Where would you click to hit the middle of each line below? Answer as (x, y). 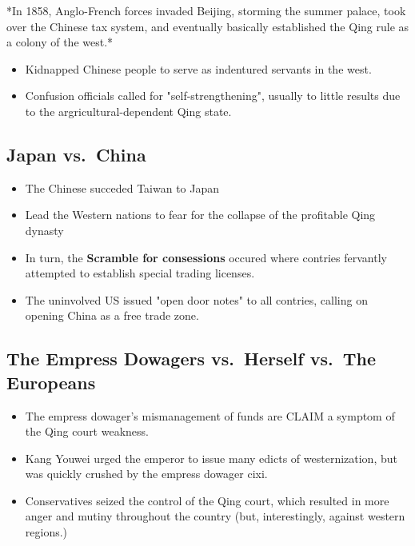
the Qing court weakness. (87, 431)
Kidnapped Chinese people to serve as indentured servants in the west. (198, 68)
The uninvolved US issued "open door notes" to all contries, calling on (196, 299)
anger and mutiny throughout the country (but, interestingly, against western (215, 516)
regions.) (46, 532)
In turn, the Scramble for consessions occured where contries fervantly (206, 257)
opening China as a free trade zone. (112, 315)
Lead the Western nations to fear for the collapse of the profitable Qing (200, 215)
